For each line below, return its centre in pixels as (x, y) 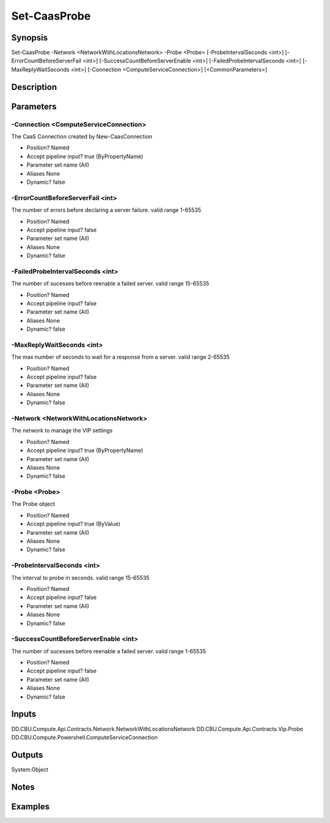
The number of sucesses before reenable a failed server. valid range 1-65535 (109, 651)
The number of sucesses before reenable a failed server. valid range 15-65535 (110, 284)
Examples (31, 806)
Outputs (27, 755)
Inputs (24, 714)
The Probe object (33, 504)
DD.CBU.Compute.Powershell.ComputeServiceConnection (85, 737)
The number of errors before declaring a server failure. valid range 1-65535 (106, 210)
